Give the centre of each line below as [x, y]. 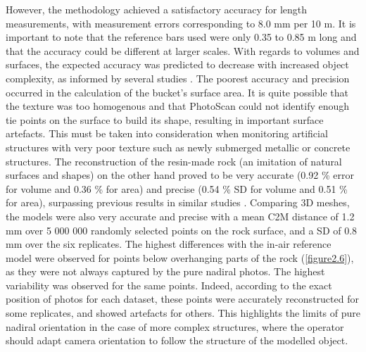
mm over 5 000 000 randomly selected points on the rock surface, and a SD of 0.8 [182, 230]
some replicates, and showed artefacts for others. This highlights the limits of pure [183, 313]
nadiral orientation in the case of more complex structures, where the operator [175, 326]
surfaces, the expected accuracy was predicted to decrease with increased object [177, 64]
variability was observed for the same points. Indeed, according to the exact [169, 285]
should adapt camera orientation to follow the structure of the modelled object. [177, 340]
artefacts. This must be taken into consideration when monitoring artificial [167, 133]
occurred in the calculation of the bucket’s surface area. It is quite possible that [177, 92]
